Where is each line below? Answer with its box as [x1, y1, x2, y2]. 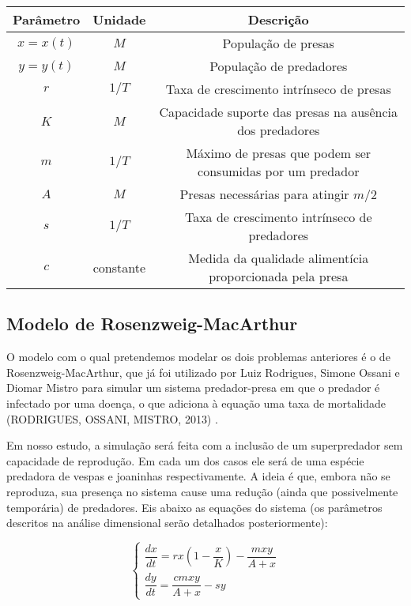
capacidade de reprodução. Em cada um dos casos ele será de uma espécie [6, 452, 364, 469]
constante [92, 258, 146, 277]
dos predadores [237, 121, 320, 139]
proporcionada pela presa [209, 267, 349, 285]
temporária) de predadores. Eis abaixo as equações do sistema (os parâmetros [6, 499, 383, 515]
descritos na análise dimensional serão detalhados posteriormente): [6, 514, 328, 531]
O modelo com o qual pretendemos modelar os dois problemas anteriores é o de [6, 348, 390, 365]
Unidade [92, 10, 146, 28]
